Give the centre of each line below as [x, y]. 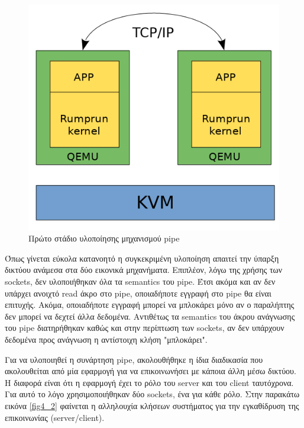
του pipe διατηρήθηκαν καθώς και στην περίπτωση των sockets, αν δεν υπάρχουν [145, 328]
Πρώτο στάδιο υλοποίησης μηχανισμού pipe [104, 238]
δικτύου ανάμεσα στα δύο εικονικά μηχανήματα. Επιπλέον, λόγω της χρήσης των [144, 270]
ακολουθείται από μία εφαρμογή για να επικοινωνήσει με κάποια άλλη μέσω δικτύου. [151, 371]
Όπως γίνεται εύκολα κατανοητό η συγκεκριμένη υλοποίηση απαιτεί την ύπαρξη [142, 258]
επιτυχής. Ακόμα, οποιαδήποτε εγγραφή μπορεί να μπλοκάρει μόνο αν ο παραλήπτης [150, 305]
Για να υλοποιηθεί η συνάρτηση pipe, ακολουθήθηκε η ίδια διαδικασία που [134, 359]
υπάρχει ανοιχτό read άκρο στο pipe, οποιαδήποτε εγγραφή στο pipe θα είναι [138, 293]
